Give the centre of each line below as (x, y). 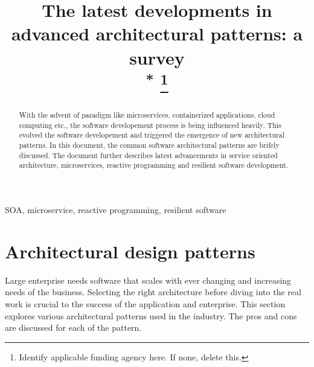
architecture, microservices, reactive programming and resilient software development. (154, 165)
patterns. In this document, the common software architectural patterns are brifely (149, 145)
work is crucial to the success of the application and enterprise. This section (145, 303)
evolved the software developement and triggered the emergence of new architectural (152, 135)
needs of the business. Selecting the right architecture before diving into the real (153, 292)
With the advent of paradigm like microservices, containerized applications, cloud (147, 115)
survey (157, 57)
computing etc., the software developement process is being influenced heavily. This (150, 125)
